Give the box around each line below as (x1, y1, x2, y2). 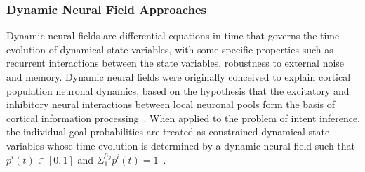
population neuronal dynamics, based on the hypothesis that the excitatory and (6, 83, 350, 98)
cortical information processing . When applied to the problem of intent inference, (6, 110, 361, 125)
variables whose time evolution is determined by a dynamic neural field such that (6, 138, 356, 152)
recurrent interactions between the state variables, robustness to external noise (6, 55, 345, 70)
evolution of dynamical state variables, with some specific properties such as (6, 41, 333, 56)
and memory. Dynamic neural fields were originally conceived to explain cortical (6, 70, 351, 84)
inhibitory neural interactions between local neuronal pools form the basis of (6, 97, 335, 112)
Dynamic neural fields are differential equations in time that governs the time (6, 28, 340, 43)
